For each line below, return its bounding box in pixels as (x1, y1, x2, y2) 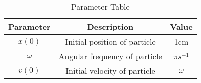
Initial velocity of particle (65, 65, 155, 76)
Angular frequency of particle (58, 50, 162, 62)
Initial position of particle (65, 36, 156, 47)
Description (87, 21, 134, 32)
